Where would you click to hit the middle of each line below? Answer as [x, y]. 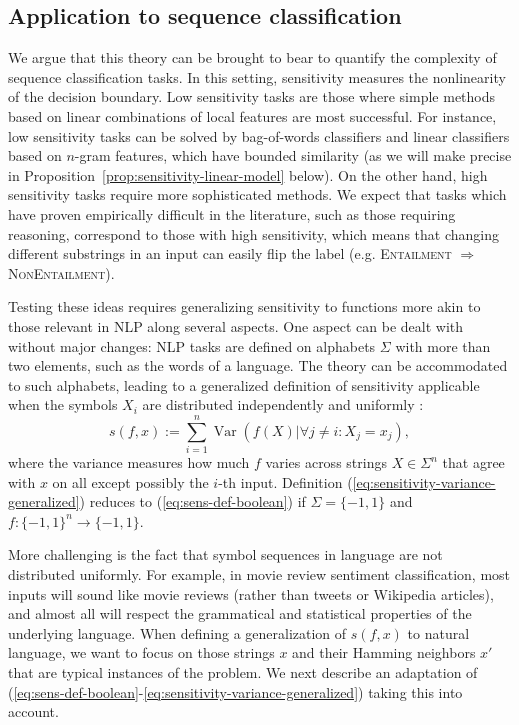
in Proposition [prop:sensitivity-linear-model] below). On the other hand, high [248, 174]
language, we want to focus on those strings [141, 652]
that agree [473, 462]
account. [33, 711]
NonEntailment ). [61, 272]
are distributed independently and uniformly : [283, 404]
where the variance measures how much [129, 462]
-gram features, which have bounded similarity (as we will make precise [293, 155]
